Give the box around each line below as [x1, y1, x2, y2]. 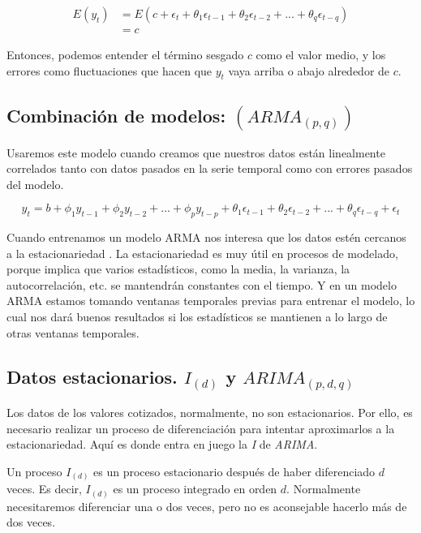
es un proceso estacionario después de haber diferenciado [93, 462, 376, 479]
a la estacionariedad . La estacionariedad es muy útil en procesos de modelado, [6, 244, 398, 261]
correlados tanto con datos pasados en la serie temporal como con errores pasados [6, 160, 413, 177]
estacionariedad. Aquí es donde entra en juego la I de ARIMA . [6, 436, 318, 453]
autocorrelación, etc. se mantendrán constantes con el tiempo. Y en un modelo [6, 276, 397, 293]
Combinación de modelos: [6, 102, 226, 127]
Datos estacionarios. [6, 363, 178, 389]
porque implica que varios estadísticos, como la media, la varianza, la [6, 260, 350, 277]
